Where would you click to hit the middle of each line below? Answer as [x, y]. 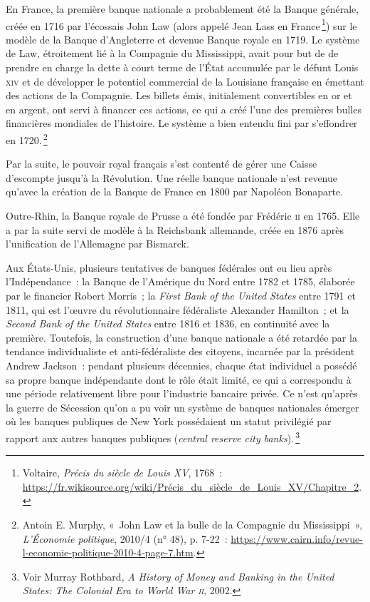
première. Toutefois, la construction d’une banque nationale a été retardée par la [181, 337]
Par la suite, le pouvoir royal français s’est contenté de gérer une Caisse [162, 164]
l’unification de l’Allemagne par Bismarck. [97, 244]
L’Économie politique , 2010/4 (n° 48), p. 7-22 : [125, 538]
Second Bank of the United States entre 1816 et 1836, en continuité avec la [168, 323]
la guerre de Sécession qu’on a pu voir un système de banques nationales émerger [183, 407]
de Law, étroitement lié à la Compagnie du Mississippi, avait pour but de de [172, 53]
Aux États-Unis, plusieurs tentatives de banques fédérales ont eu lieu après [169, 267]
